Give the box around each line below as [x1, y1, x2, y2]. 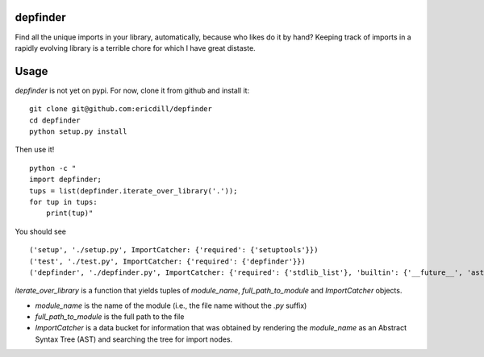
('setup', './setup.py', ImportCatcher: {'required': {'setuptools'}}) [29, 246, 319, 255]
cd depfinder [29, 115, 81, 125]
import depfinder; [29, 175, 102, 185]
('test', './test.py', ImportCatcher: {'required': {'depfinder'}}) [29, 256, 306, 266]
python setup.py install [29, 127, 127, 136]
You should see [15, 226, 66, 236]
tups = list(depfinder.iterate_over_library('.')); [29, 186, 238, 195]
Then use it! [15, 145, 55, 155]
